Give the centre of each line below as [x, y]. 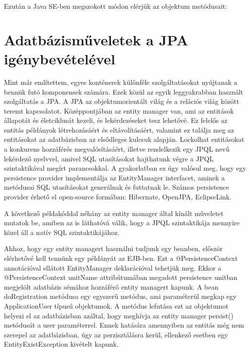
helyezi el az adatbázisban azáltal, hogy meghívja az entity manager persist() [119, 315]
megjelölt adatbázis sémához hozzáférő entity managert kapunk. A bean [111, 286]
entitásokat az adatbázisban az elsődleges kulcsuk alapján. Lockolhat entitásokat [124, 139]
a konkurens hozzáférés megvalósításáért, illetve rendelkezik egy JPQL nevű [117, 149]
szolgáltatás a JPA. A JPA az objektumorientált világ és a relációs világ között [122, 101]
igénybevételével [60, 58]
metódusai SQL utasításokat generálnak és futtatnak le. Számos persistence [116, 187]
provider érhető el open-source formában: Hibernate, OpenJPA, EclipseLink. [118, 197]
